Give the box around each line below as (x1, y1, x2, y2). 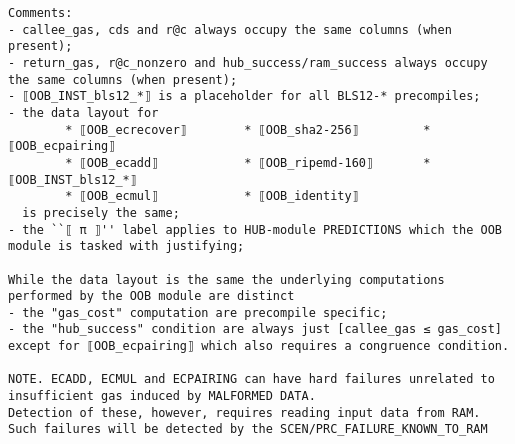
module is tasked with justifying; (8, 239, 245, 254)
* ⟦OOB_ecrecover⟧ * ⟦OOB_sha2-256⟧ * (65, 122, 431, 137)
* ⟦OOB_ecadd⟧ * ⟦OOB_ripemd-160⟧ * (65, 155, 431, 170)
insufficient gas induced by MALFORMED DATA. (8, 389, 316, 404)
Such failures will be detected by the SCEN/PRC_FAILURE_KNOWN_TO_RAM (8, 422, 488, 437)
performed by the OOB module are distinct (8, 289, 295, 304)
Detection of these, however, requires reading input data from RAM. (8, 405, 481, 420)
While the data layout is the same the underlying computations (8, 272, 445, 287)
